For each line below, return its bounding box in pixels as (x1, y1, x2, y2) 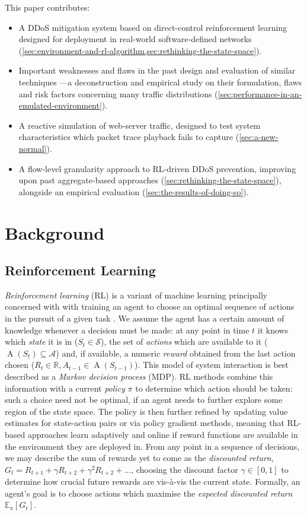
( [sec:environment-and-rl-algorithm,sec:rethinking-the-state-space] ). (18, 44, 262, 56)
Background (5, 220, 105, 244)
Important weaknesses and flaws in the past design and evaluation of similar (18, 64, 296, 77)
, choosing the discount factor (131, 463, 238, 475)
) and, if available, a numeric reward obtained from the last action (56, 346, 296, 359)
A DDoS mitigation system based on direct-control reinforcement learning (18, 21, 287, 33)
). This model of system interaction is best (134, 358, 289, 371)
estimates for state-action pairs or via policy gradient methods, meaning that (5, 417, 284, 429)
